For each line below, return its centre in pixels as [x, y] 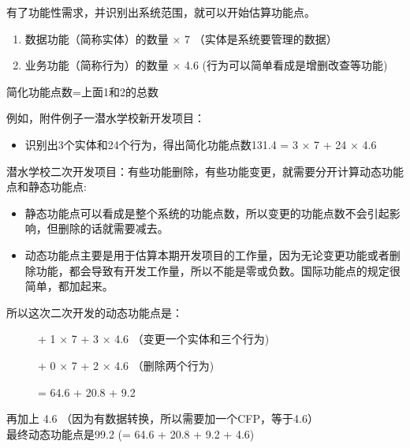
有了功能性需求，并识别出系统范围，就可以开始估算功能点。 [161, 12]
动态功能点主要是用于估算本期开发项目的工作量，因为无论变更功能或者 [207, 254]
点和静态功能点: [47, 187]
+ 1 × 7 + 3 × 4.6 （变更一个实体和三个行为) [154, 339]
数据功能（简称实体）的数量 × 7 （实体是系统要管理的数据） [181, 38]
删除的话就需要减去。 [113, 228]
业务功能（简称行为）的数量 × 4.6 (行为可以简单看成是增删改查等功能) [206, 65]
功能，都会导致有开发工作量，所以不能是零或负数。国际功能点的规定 [212, 270]
